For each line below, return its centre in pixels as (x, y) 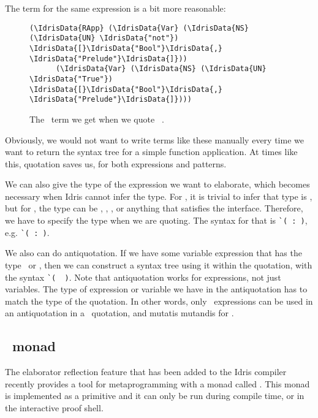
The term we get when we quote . (97, 119)
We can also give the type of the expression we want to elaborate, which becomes (157, 184)
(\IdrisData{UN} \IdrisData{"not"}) (104, 38)
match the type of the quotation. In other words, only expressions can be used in (159, 301)
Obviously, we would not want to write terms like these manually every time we (154, 139)
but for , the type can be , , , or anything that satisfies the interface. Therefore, (154, 208)
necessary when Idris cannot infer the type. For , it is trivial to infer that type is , (159, 196)
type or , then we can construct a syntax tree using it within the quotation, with (159, 264)
